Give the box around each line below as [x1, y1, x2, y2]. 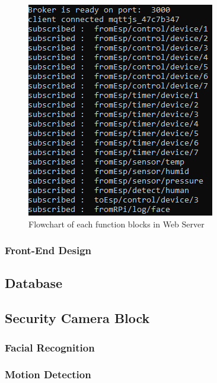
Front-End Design [5, 243, 92, 258]
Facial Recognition [5, 340, 95, 354]
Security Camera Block [5, 309, 150, 327]
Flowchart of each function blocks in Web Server [28, 217, 205, 230]
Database [5, 274, 63, 292]
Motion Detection [5, 367, 91, 382]
